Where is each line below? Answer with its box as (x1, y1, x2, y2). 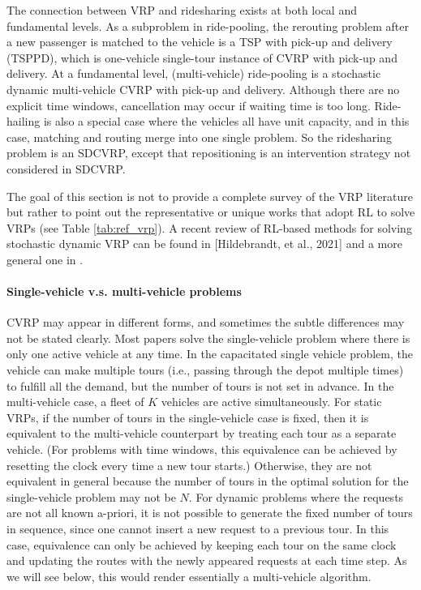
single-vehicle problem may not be (6, 488, 176, 505)
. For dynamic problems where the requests (188, 488, 404, 505)
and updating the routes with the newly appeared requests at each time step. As (6, 552, 407, 569)
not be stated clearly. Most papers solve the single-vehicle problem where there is (6, 329, 410, 346)
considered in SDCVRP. (6, 160, 126, 177)
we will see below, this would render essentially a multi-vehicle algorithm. (6, 567, 372, 584)
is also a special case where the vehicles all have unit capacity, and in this (43, 113, 410, 130)
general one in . (6, 250, 84, 267)
